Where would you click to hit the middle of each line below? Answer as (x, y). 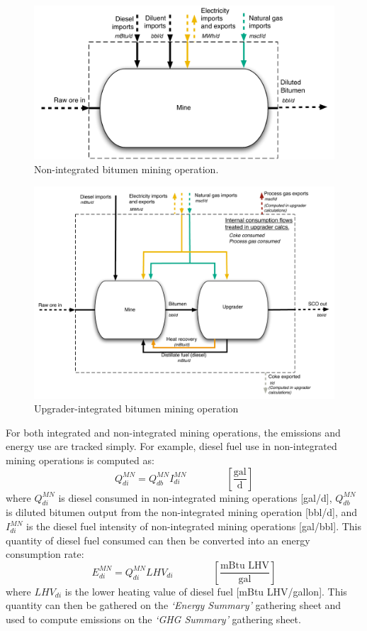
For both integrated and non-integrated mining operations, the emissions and (173, 432)
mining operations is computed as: (80, 460)
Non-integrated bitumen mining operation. (126, 169)
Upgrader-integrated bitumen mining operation (136, 408)
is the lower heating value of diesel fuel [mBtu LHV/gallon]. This (206, 591)
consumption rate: (45, 554)
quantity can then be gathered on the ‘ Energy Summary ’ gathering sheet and (174, 605)
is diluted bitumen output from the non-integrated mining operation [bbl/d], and (182, 512)
